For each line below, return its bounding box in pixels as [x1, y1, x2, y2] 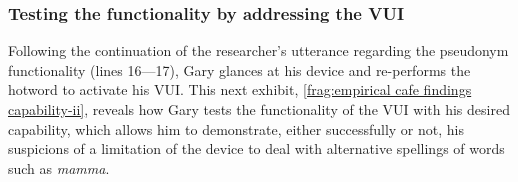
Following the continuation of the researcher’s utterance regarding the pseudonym [8, 40, 509, 61]
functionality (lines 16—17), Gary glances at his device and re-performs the [8, 59, 471, 80]
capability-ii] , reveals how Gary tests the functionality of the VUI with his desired [8, 99, 510, 119]
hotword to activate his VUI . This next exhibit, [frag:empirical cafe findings [8, 79, 472, 100]
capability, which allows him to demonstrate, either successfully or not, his [8, 118, 464, 139]
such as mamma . [8, 157, 110, 178]
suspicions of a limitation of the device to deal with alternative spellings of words [8, 138, 505, 159]
